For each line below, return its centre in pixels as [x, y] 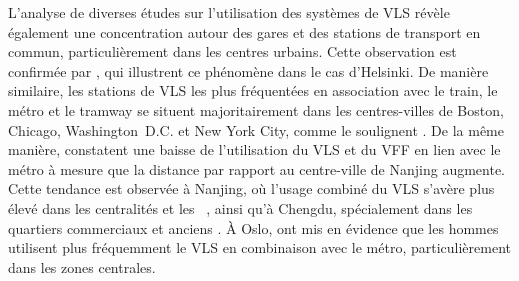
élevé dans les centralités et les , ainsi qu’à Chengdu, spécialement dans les [240, 207]
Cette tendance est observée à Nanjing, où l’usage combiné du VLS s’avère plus [251, 188]
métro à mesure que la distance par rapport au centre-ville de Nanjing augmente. [256, 168]
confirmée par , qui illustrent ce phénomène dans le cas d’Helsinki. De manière [248, 70]
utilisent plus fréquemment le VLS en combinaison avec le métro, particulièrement [260, 247]
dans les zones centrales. [82, 266]
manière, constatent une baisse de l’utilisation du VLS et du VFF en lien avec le [254, 149]
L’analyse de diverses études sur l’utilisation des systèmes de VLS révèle [229, 12]
